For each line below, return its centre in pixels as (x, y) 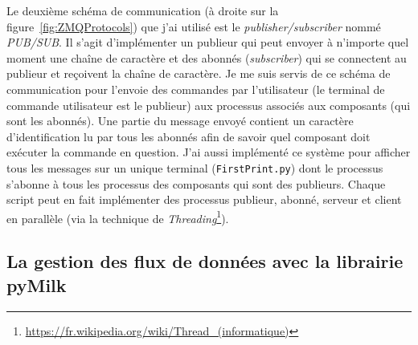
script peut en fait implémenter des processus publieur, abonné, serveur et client (204, 199)
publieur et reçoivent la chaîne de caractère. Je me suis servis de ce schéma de (199, 73)
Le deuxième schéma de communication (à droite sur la (143, 10)
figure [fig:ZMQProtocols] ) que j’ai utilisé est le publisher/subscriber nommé (194, 26)
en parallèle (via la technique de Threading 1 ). (118, 217)
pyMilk (37, 284)
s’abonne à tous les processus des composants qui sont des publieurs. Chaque (196, 183)
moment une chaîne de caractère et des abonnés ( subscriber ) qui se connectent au (207, 57)
